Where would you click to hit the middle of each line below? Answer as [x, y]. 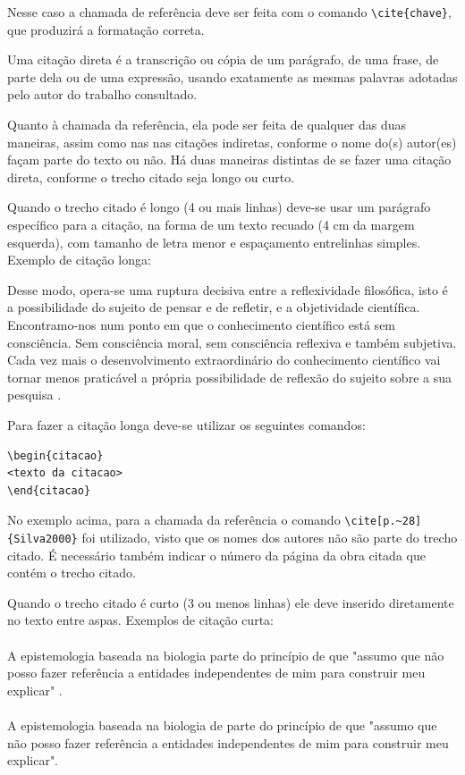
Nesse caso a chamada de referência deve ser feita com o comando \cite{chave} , [229, 12]
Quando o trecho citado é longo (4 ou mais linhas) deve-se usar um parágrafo [219, 207]
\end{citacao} [49, 490]
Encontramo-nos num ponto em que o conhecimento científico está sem [202, 324]
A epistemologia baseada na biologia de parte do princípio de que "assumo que [222, 724]
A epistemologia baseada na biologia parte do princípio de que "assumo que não [226, 655]
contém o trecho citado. [72, 573]
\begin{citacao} [55, 455]
